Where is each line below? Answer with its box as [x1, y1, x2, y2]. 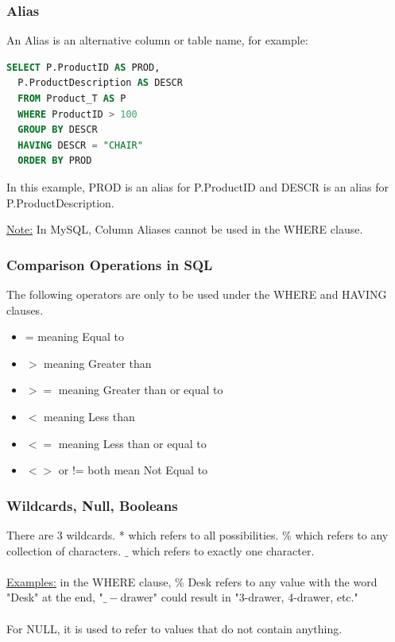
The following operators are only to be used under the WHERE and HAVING [6, 285, 387, 302]
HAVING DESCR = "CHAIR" [17, 139, 143, 151]
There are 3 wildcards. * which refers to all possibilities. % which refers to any [6, 526, 389, 543]
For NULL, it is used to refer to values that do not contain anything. [6, 620, 343, 636]
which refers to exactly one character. [132, 542, 315, 559]
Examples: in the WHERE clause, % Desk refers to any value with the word [6, 573, 378, 590]
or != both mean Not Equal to [58, 462, 208, 478]
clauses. [6, 301, 44, 318]
